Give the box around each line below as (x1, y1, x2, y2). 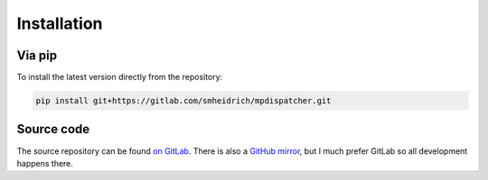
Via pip (16, 48, 58, 63)
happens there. (16, 157, 74, 168)
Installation (16, 13, 103, 33)
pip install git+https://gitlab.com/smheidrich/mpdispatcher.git (35, 95, 332, 106)
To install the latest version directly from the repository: (16, 72, 223, 83)
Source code (16, 121, 90, 137)
